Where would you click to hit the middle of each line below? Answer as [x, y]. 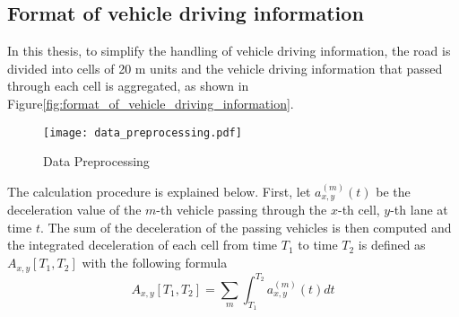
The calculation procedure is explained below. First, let [159, 191]
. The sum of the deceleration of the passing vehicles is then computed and [246, 227]
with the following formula [155, 263]
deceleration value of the [74, 210]
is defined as [392, 245]
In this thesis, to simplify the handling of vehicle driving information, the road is [229, 51]
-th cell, [359, 210]
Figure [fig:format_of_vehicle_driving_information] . [151, 103]
